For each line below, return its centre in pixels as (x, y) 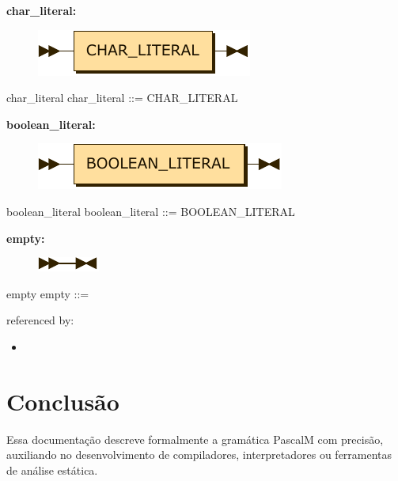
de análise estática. (52, 470)
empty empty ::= (48, 293)
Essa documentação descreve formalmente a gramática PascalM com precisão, (195, 439)
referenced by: (40, 320)
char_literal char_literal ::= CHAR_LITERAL (122, 98)
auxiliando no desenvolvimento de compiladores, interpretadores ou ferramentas (199, 454)
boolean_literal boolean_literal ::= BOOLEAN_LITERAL (151, 211)
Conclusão (63, 401)
